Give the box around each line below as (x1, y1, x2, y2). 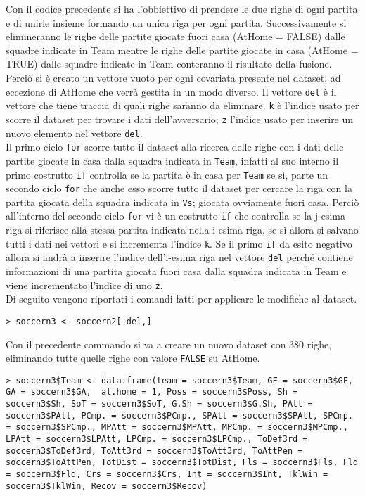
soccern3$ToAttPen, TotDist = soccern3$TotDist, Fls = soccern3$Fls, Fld (6, 457, 359, 468)
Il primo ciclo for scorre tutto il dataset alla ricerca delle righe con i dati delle (6, 139, 344, 154)
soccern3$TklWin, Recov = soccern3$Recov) (6, 481, 207, 491)
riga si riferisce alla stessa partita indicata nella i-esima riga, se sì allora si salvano (6, 222, 359, 237)
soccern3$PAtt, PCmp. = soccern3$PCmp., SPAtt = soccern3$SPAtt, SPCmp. (6, 410, 353, 421)
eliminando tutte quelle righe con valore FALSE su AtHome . (6, 350, 260, 365)
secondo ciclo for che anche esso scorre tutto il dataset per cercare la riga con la (6, 181, 352, 196)
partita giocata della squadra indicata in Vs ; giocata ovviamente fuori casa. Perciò (6, 194, 359, 209)
